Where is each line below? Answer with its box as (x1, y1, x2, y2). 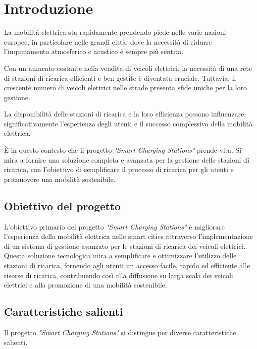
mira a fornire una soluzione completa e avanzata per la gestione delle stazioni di (4, 154, 250, 165)
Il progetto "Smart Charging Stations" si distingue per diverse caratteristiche (4, 327, 236, 337)
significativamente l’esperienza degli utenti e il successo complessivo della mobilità (4, 118, 253, 128)
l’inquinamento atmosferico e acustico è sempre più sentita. (4, 46, 184, 57)
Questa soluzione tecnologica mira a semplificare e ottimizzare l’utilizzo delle (4, 250, 237, 261)
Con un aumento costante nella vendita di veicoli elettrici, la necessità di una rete (4, 62, 252, 73)
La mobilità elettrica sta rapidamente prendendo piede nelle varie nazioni (4, 27, 226, 37)
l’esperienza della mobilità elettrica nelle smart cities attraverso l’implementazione (4, 231, 253, 241)
